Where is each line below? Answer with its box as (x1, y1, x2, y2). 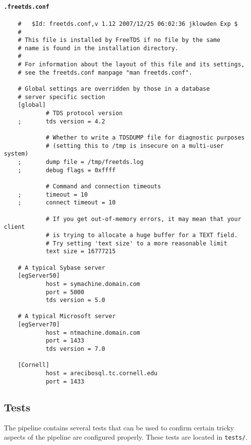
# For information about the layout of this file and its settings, (18, 61, 245, 68)
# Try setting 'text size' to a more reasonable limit (45, 240, 228, 247)
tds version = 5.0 (45, 297, 105, 304)
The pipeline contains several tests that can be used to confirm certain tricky (4, 422, 234, 432)
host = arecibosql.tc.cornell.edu (45, 370, 157, 377)
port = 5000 (45, 288, 84, 296)
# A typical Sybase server (18, 264, 105, 271)
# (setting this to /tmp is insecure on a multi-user (45, 142, 224, 149)
